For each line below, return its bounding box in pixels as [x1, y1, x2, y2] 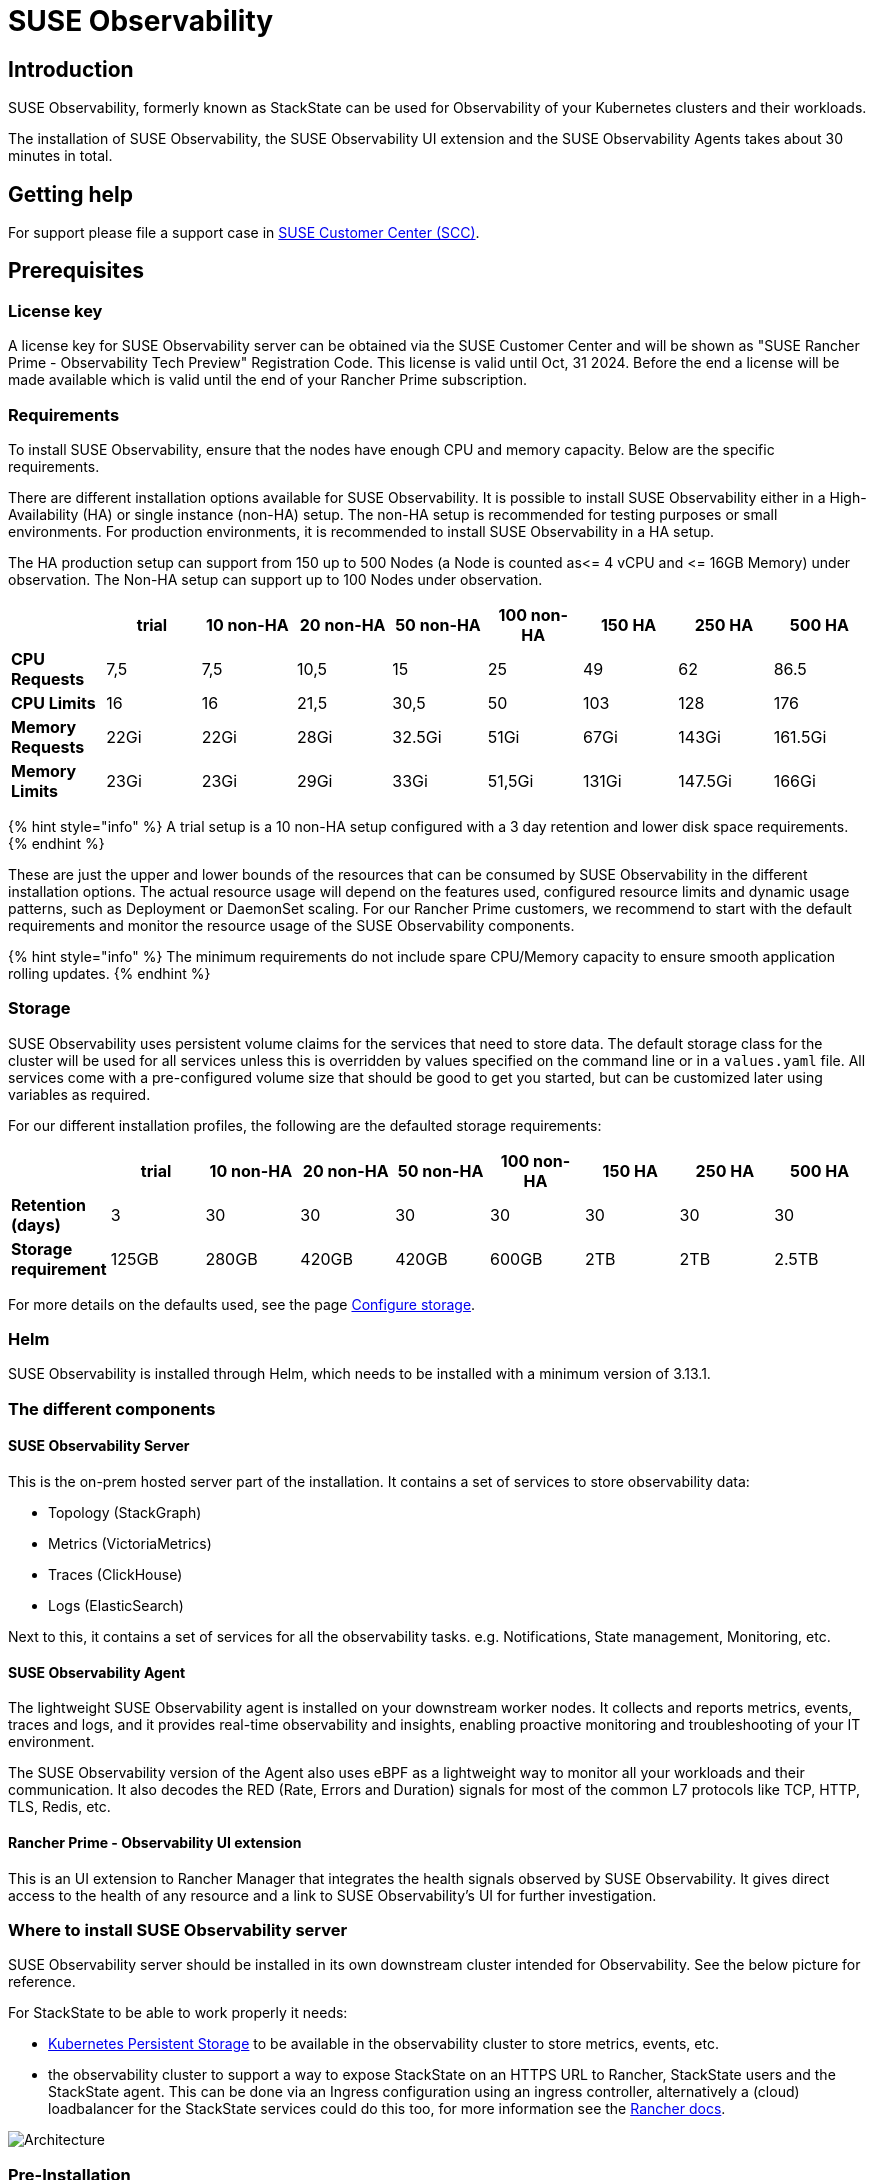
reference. [8, 1973, 76, 1991]
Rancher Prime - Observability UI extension [8, 1833, 302, 1851]
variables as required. [8, 1085, 151, 1103]
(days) [11, 1214, 61, 1235]
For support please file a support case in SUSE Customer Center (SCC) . [8, 224, 480, 242]
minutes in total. [8, 147, 113, 165]
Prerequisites [8, 258, 144, 284]
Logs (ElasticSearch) [48, 1597, 184, 1615]
